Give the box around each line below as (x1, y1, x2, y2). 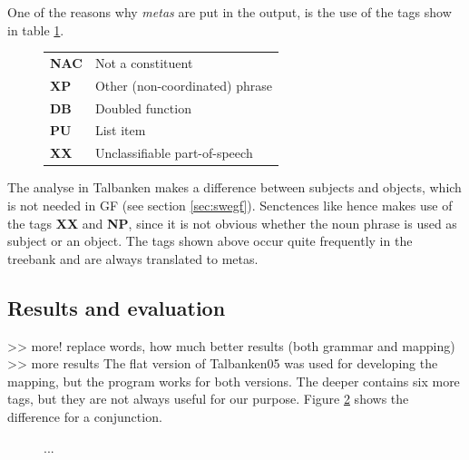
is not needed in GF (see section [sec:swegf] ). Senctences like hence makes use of (7, 196, 453, 214)
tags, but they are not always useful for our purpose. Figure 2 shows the (7, 389, 409, 408)
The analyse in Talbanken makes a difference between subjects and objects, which (7, 178, 462, 197)
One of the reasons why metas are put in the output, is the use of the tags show (7, 3, 452, 21)
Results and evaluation (7, 293, 226, 321)
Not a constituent (94, 53, 193, 72)
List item (94, 121, 146, 140)
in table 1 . (7, 20, 64, 39)
